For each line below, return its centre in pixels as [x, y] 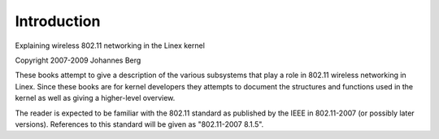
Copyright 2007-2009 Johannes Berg [78, 60]
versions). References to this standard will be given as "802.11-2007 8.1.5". [139, 124]
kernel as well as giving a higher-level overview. [95, 98]
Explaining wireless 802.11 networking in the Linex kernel [110, 46]
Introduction [58, 21]
